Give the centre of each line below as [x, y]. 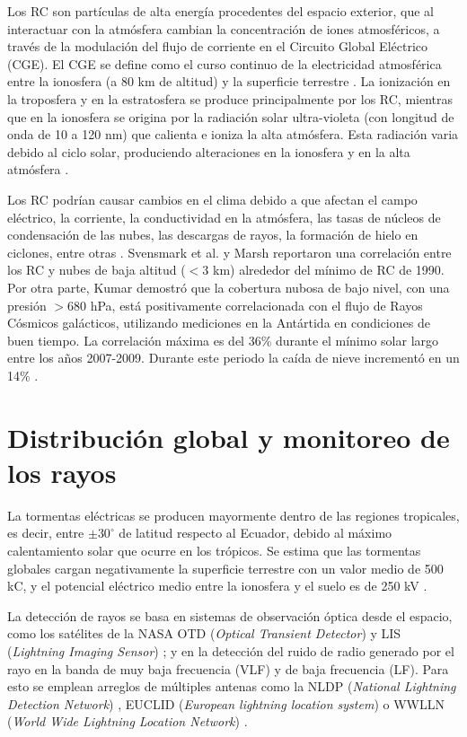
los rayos [62, 472]
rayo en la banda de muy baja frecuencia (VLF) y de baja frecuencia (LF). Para [228, 668]
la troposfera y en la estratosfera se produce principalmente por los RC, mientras [230, 98]
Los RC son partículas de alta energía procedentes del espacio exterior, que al [220, 11]
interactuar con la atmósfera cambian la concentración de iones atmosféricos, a [224, 28]
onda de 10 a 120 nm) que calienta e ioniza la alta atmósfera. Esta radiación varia [233, 134]
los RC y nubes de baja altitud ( [97, 270]
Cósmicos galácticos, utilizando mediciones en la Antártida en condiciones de [219, 323]
